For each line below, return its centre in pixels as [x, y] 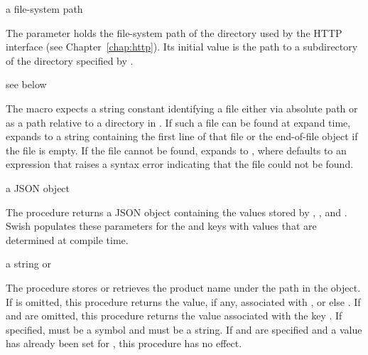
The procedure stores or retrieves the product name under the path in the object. [183, 287]
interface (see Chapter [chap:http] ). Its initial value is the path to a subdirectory [182, 47]
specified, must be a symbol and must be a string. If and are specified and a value [184, 329]
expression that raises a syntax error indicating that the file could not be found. [180, 164]
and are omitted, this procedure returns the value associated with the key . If [174, 316]
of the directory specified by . [70, 60]
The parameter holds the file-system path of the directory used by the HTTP [174, 32]
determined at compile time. [67, 239]
